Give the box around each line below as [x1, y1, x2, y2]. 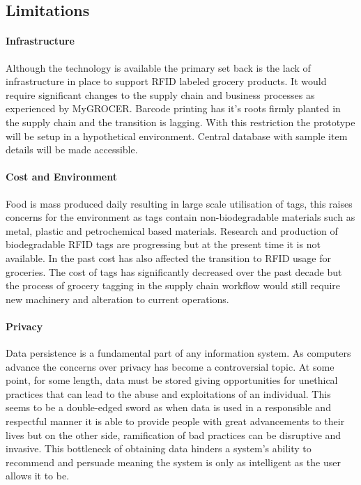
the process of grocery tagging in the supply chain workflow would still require [6, 278, 341, 293]
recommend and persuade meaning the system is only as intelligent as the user [6, 454, 341, 469]
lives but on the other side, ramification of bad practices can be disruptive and [6, 427, 341, 442]
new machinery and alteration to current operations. [6, 291, 229, 306]
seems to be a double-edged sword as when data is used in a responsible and [6, 400, 331, 415]
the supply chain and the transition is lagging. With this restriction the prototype [6, 114, 355, 129]
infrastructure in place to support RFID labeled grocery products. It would [6, 74, 327, 88]
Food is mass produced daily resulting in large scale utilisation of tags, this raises [6, 196, 353, 210]
